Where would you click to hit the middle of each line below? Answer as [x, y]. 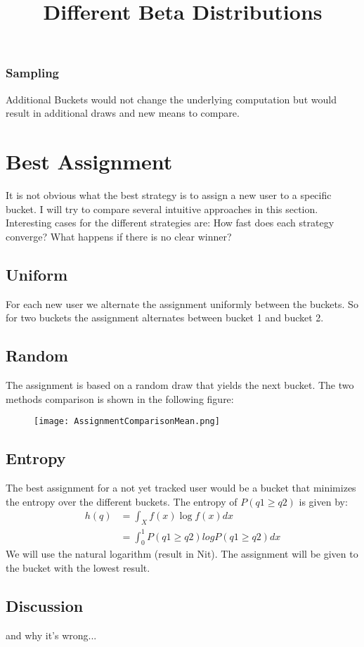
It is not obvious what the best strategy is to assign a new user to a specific [169, 194]
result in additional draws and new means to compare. [123, 113]
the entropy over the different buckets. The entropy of [122, 501]
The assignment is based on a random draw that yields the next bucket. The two [180, 384]
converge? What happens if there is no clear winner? [119, 236]
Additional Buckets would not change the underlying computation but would [171, 99]
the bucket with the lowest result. [78, 567]
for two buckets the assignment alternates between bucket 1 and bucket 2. [165, 318]
